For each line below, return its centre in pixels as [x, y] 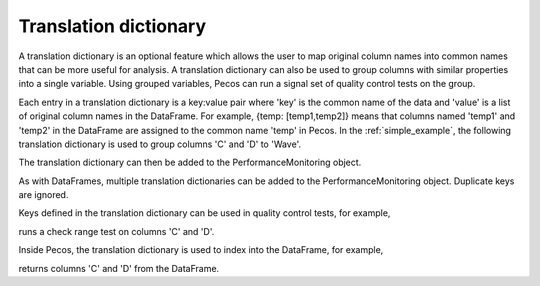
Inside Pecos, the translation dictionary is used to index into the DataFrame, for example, [201, 250]
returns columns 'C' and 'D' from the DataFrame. [119, 268]
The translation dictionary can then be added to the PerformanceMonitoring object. [190, 162]
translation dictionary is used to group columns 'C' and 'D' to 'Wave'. [160, 144]
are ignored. [43, 195]
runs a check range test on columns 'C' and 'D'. [116, 231]
